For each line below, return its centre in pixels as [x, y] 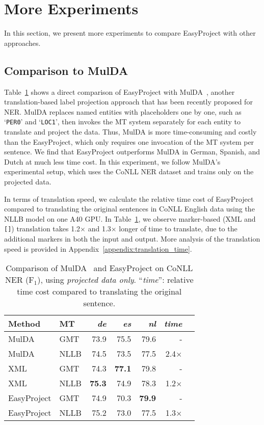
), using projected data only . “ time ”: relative [115, 280]
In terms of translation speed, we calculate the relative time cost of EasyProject [129, 198]
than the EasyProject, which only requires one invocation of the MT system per [129, 141]
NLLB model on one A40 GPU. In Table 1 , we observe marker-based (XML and [130, 218]
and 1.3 [99, 229]
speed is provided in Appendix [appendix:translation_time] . [98, 248]
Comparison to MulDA [66, 70]
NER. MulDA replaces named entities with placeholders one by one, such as [123, 111]
